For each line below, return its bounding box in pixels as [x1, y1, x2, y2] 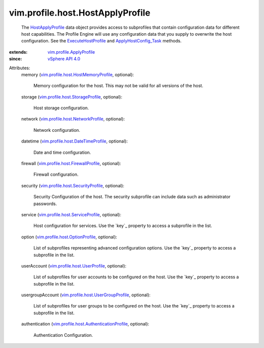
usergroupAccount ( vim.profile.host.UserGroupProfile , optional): [21, 292, 151, 298]
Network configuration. [33, 127, 81, 133]
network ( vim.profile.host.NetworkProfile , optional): [21, 116, 125, 122]
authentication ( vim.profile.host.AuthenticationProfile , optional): [21, 321, 149, 327]
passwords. [33, 201, 57, 206]
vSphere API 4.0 [47, 56, 81, 62]
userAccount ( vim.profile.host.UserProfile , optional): [21, 263, 127, 268]
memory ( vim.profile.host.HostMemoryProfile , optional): [21, 71, 134, 78]
